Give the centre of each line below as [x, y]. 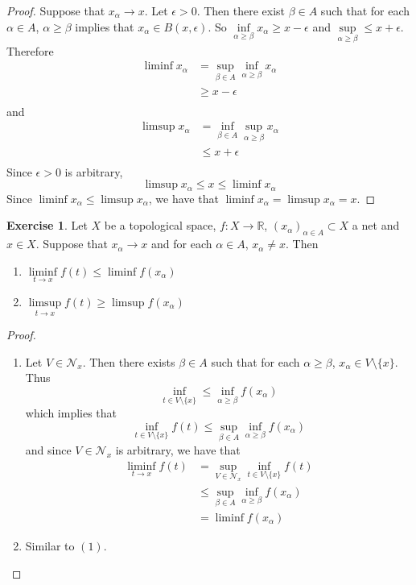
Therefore [30, 50]
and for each [182, 244]
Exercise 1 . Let [47, 225]
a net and [376, 225]
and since [48, 449]
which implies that [71, 413]
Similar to [50, 545]
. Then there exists [129, 361]
